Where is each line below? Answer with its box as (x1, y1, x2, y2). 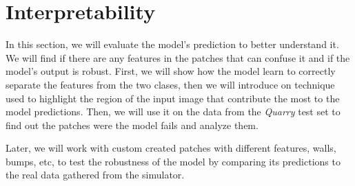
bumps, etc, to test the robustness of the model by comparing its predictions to (6, 154, 341, 168)
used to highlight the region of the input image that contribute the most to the (6, 91, 340, 105)
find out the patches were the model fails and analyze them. (6, 117, 258, 132)
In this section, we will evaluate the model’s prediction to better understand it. (6, 37, 339, 51)
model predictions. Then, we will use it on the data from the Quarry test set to (6, 104, 341, 119)
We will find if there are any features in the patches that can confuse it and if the (6, 50, 350, 65)
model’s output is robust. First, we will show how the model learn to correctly (6, 64, 336, 78)
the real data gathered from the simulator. (6, 167, 185, 182)
